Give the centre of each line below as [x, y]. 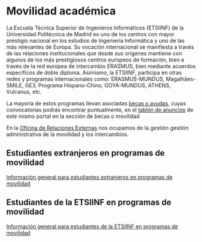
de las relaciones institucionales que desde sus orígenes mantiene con [94, 53]
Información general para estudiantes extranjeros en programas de [90, 177]
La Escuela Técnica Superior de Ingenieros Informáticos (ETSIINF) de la [95, 28]
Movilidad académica [61, 11]
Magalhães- [181, 79]
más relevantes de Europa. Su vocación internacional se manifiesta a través [100, 47]
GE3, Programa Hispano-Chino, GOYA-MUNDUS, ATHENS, [98, 85]
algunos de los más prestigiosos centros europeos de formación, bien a [95, 60]
